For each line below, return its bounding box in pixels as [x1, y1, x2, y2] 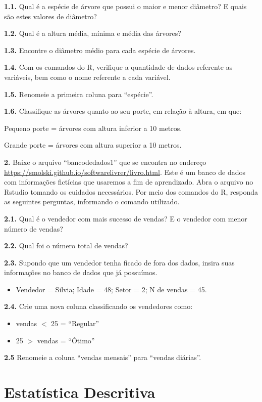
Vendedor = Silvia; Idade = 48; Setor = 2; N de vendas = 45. [16, 284, 207, 294]
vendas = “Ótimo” [37, 335, 95, 345]
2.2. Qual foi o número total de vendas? [4, 240, 128, 251]
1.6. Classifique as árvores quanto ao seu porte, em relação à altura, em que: [4, 106, 242, 116]
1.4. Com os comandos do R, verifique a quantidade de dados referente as [4, 62, 233, 72]
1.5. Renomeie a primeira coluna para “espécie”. [4, 88, 153, 99]
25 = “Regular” [51, 318, 99, 329]
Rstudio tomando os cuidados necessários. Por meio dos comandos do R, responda [4, 186, 258, 197]
